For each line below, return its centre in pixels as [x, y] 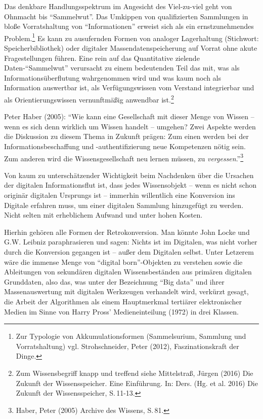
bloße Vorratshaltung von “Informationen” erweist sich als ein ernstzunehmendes [129, 26]
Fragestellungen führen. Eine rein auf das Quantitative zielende [102, 58]
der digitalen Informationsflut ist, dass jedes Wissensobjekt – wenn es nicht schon [130, 185]
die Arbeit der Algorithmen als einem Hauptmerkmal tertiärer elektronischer [123, 301]
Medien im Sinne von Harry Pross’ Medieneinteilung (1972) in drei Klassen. [121, 311]
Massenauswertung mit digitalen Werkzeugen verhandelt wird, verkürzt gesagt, [126, 291]
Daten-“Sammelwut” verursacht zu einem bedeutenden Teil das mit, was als [122, 68]
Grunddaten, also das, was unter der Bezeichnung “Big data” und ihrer [114, 281]
